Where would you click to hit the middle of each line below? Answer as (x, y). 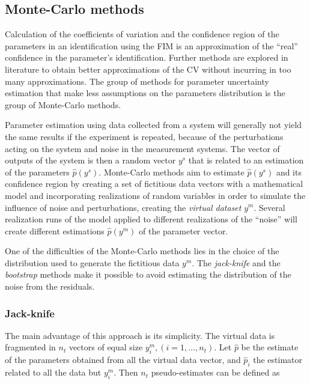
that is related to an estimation (246, 160)
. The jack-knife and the (236, 262)
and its (289, 172)
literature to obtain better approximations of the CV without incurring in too (148, 69)
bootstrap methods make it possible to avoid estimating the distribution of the (148, 274)
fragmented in (30, 347)
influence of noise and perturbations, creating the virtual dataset (123, 207)
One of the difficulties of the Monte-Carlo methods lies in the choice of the (142, 251)
